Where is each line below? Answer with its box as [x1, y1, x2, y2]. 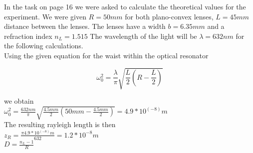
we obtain [4, 96, 34, 106]
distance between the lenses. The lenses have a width [4, 21, 166, 31]
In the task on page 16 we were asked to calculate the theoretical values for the [4, 1, 246, 11]
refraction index [4, 30, 52, 41]
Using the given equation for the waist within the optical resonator [4, 50, 209, 60]
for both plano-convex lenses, [125, 11, 214, 21]
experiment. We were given [4, 11, 86, 21]
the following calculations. [4, 40, 83, 51]
